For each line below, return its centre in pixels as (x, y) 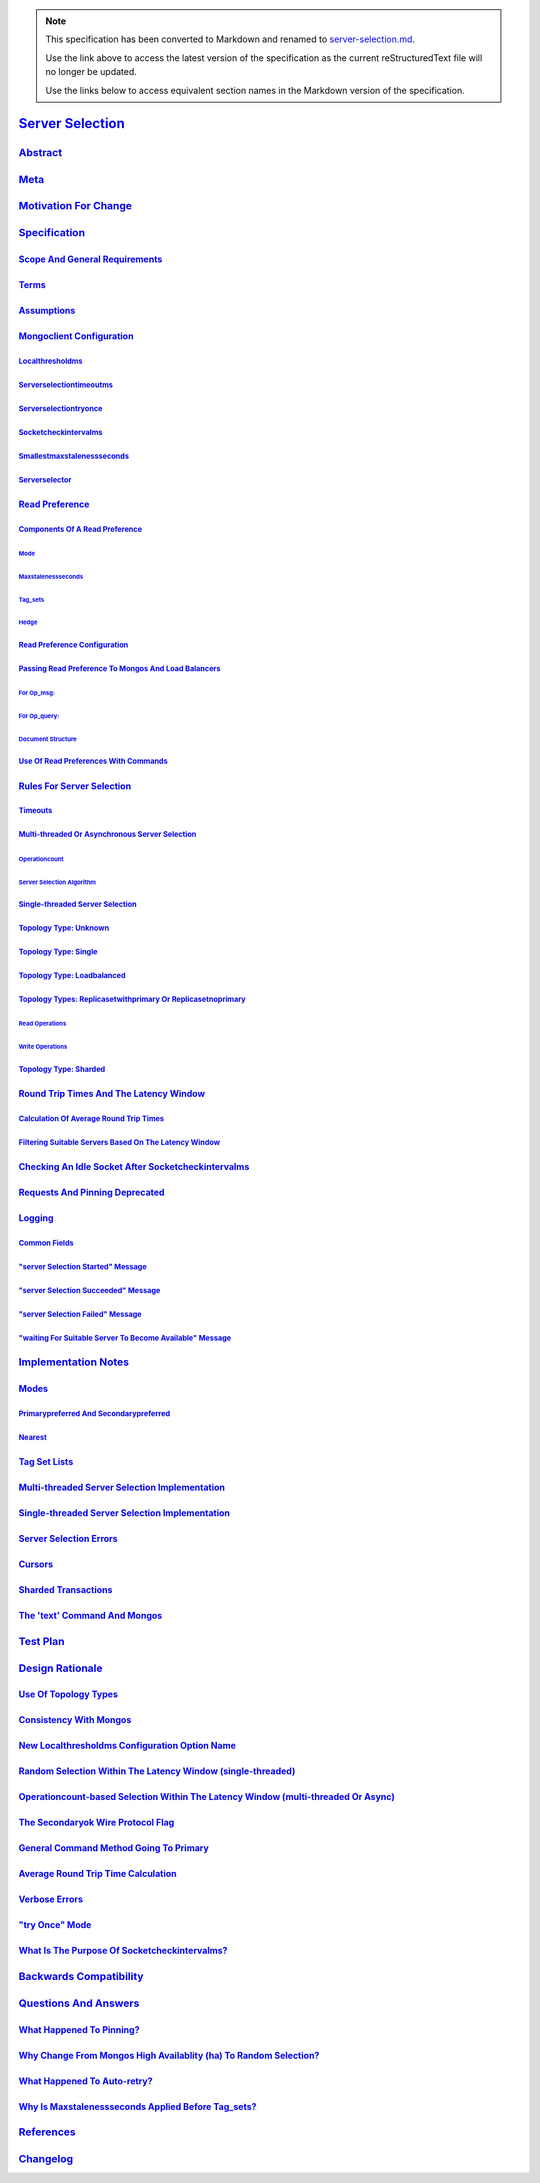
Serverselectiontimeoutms (66, 385)
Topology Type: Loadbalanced (72, 975)
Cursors (36, 1564)
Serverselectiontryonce (60, 408)
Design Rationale (61, 1668)
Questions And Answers (79, 2003)
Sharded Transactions (65, 1590)
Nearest (32, 1438)
